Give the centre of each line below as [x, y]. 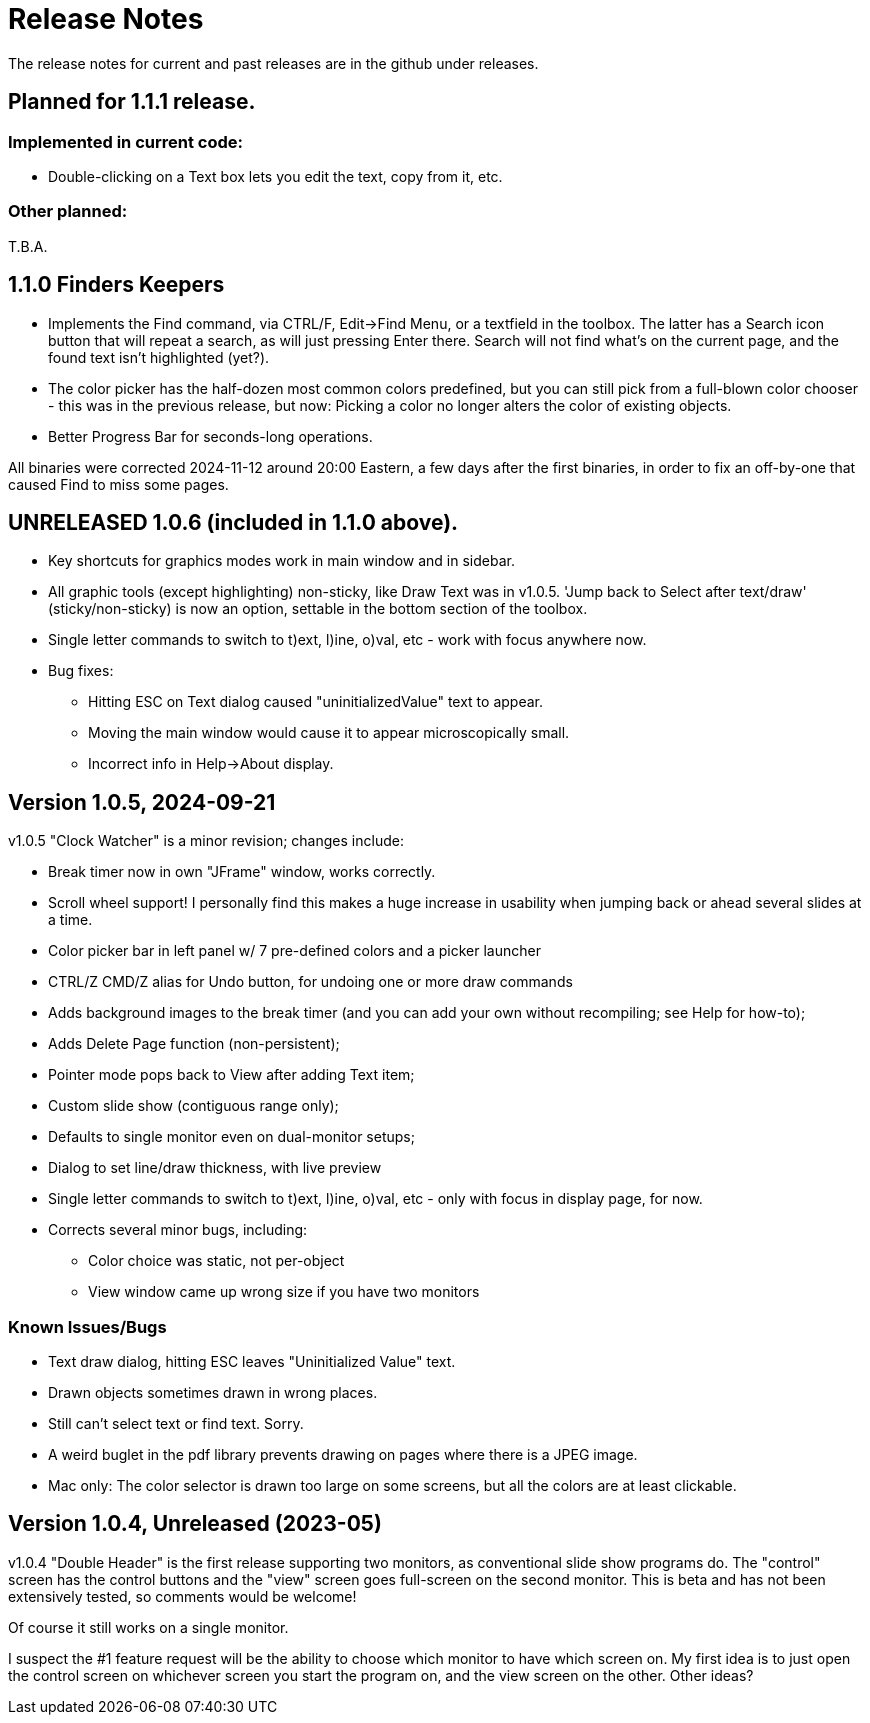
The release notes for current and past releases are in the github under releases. [273, 63]
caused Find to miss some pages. [118, 484]
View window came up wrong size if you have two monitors [284, 1292]
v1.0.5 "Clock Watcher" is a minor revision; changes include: [206, 841]
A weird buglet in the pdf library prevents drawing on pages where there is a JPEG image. [343, 1454]
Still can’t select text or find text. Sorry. [176, 1423]
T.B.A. [28, 246]
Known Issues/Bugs [87, 1326]
